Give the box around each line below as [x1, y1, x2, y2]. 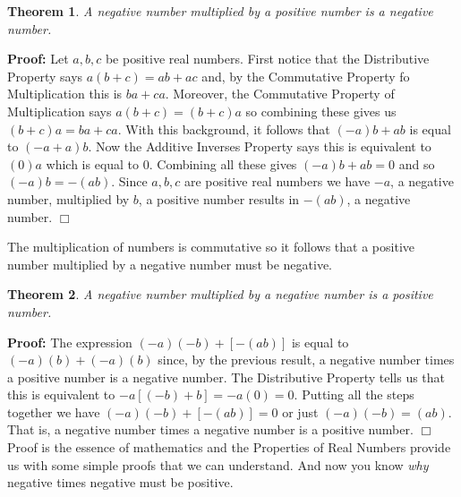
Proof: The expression [7, 332, 132, 351]
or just [282, 402, 319, 421]
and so [398, 154, 435, 173]
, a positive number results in [138, 189, 300, 208]
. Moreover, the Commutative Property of [165, 84, 395, 103]
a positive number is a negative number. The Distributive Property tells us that [7, 367, 446, 386]
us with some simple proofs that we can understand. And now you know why [7, 455, 429, 474]
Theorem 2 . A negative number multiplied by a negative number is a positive [7, 285, 433, 304]
